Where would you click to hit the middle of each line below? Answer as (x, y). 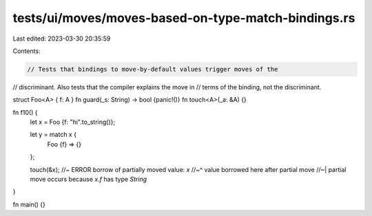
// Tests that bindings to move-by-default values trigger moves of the (153, 69)
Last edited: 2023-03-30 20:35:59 (62, 39)
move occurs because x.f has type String (89, 180)
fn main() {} (29, 204)
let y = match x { (53, 135)
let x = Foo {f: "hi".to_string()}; (73, 122)
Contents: (27, 51)
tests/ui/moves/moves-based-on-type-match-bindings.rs (184, 18)
